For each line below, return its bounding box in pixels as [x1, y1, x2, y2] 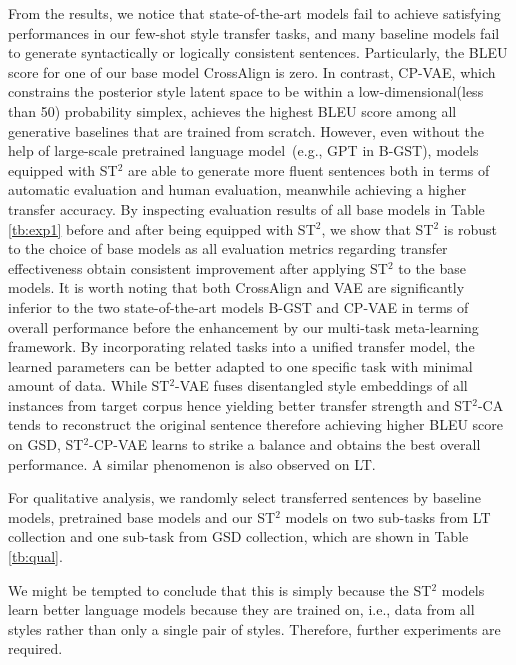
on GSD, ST [8, 434, 84, 455]
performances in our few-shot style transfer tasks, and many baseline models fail [8, 22, 500, 43]
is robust [443, 218, 497, 239]
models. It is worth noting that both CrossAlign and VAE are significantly [8, 277, 465, 298]
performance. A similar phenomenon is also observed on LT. [8, 453, 376, 474]
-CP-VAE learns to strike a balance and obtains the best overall [89, 434, 481, 455]
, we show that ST [321, 218, 434, 239]
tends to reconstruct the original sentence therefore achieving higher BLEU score [8, 414, 504, 435]
